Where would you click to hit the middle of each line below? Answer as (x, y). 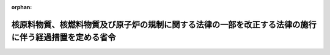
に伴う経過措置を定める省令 (64, 38)
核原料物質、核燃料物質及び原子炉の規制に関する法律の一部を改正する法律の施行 (164, 24)
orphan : (22, 7)
